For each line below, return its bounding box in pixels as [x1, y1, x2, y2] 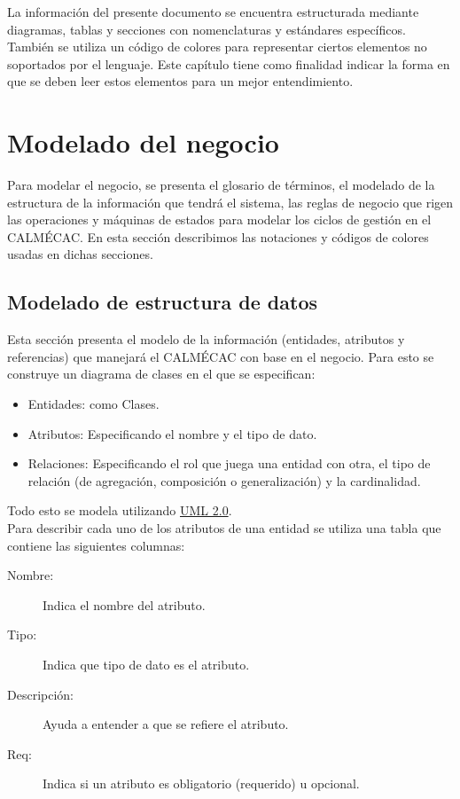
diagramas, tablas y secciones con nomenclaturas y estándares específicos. [7, 20, 406, 38]
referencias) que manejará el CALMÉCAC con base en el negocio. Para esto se [7, 347, 434, 365]
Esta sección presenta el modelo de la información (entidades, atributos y [7, 330, 405, 349]
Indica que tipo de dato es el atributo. [43, 654, 250, 673]
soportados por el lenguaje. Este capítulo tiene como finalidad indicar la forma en [7, 54, 450, 73]
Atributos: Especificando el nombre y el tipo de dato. [27, 424, 317, 443]
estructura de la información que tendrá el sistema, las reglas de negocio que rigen [7, 192, 454, 211]
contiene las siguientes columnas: [7, 536, 185, 554]
